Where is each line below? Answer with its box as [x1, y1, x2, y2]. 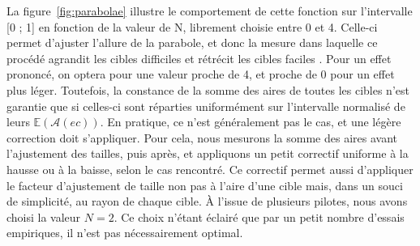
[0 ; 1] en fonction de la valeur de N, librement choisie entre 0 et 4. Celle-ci [6, 18, 378, 35]
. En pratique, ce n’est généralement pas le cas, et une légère [100, 113, 401, 130]
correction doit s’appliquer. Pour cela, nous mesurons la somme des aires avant [6, 129, 397, 146]
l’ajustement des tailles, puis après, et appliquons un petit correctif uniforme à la [6, 145, 409, 162]
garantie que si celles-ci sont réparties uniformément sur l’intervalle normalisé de [6, 97, 405, 114]
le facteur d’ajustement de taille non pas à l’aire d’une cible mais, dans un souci [6, 176, 403, 193]
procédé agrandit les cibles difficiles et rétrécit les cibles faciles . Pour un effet [6, 49, 392, 66]
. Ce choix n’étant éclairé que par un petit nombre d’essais [114, 208, 405, 225]
